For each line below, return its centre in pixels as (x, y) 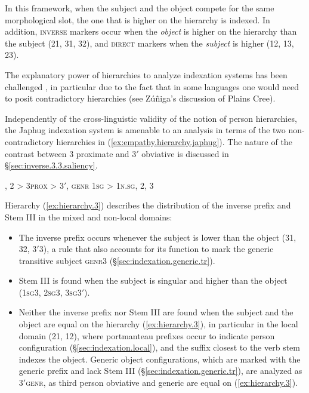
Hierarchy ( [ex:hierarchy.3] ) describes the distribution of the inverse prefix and (148, 205)
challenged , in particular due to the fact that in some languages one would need (152, 86)
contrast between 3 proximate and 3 (71, 153)
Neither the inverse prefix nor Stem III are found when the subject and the (156, 312)
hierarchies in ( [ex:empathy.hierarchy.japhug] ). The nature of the (174, 141)
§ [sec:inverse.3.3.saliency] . (51, 165)
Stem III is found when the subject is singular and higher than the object (153, 280)
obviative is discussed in (185, 153)
